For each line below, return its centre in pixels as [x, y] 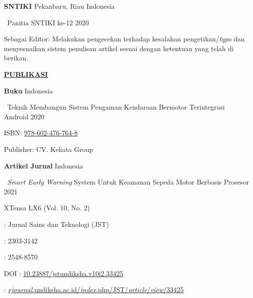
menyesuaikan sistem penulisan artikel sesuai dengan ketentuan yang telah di [119, 48]
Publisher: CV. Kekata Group [49, 149]
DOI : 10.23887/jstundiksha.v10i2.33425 [64, 273]
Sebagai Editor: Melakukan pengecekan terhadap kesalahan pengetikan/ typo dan [124, 39]
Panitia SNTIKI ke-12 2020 [48, 22]
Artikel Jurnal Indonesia [44, 165]
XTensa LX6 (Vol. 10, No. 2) [47, 208]
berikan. [16, 58]
